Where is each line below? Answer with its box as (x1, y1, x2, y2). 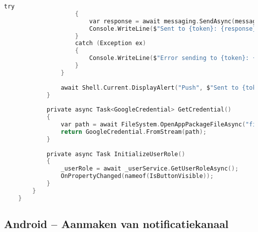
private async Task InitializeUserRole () (46, 150, 186, 158)
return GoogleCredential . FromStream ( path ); (61, 128, 207, 135)
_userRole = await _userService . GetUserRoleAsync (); (61, 165, 239, 173)
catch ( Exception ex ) (75, 40, 146, 47)
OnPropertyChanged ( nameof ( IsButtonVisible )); (61, 173, 214, 180)
